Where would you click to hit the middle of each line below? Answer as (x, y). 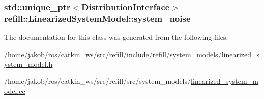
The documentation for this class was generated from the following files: (116, 37)
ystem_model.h (28, 64)
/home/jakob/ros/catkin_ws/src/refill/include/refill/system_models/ (113, 54)
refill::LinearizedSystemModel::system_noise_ (101, 18)
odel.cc (15, 91)
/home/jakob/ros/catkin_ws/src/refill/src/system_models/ (98, 81)
